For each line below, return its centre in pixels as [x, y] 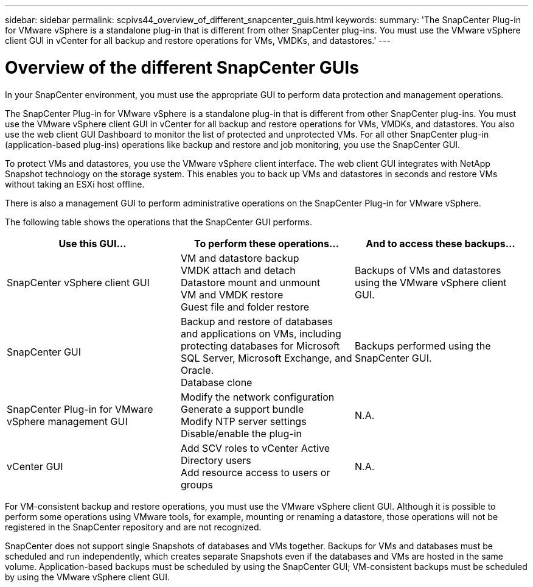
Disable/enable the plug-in [241, 433]
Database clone [216, 382]
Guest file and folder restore [245, 307]
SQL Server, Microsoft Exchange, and [266, 358]
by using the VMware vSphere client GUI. [88, 577]
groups [197, 484]
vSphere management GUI [67, 421]
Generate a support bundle [242, 409]
